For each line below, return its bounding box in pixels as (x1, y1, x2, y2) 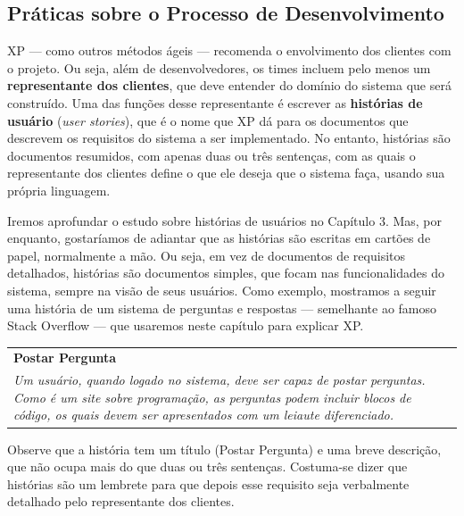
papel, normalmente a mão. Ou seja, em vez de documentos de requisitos (7, 246, 405, 264)
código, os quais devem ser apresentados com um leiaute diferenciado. (13, 405, 394, 424)
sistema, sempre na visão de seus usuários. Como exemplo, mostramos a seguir (7, 280, 436, 299)
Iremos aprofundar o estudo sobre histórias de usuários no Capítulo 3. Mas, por (7, 211, 443, 229)
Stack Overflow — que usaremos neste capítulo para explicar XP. (7, 316, 364, 335)
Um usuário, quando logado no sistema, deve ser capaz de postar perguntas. (13, 370, 426, 389)
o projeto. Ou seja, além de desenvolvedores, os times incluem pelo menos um (7, 58, 431, 77)
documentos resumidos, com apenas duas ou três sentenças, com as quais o (7, 146, 416, 164)
